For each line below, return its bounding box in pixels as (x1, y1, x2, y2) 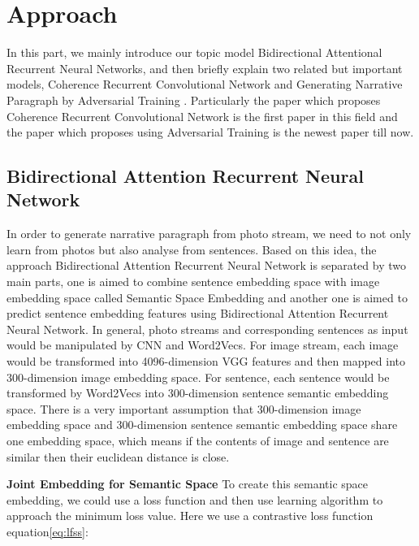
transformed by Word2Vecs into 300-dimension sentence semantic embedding (6, 384, 389, 401)
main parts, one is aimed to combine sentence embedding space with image (6, 273, 380, 290)
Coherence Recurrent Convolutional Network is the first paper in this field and (6, 107, 398, 124)
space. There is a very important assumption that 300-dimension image (6, 400, 361, 417)
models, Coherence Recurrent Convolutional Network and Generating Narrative (6, 76, 403, 93)
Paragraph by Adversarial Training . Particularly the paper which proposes (6, 91, 381, 108)
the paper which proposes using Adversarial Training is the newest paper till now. (6, 123, 414, 141)
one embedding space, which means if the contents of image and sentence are (6, 432, 389, 448)
